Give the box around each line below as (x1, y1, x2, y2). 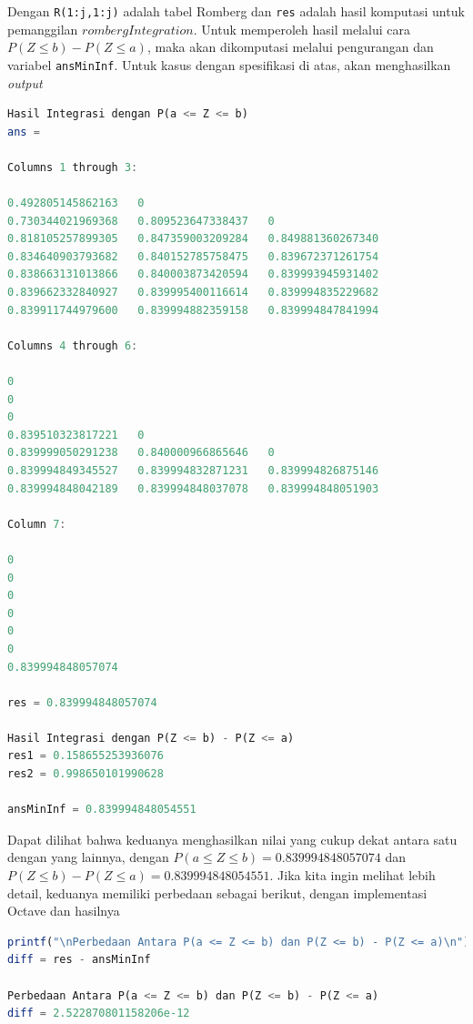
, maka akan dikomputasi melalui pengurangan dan (146, 37, 434, 56)
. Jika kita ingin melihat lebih (269, 866, 436, 885)
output (7, 73, 43, 92)
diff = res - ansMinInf (7, 953, 151, 967)
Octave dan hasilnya (7, 901, 120, 920)
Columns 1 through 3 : (7, 160, 138, 174)
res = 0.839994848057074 (7, 695, 157, 709)
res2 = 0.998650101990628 (7, 767, 164, 781)
